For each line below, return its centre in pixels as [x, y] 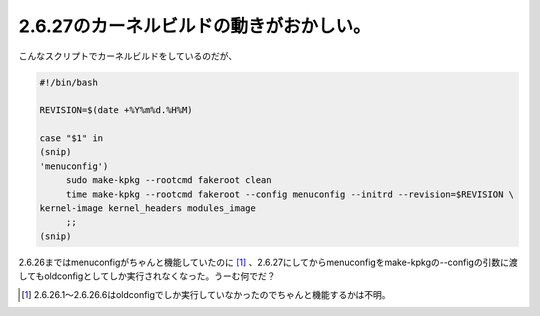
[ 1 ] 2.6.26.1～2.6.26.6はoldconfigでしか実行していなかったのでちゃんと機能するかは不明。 [206, 294]
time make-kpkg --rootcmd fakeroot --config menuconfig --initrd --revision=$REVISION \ [290, 194]
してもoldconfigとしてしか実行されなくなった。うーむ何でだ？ [147, 276]
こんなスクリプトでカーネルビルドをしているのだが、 [128, 56]
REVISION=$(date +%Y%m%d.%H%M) [116, 110]
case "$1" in [71, 138]
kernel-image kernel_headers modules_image [148, 208]
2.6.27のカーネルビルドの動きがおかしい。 [194, 26]
